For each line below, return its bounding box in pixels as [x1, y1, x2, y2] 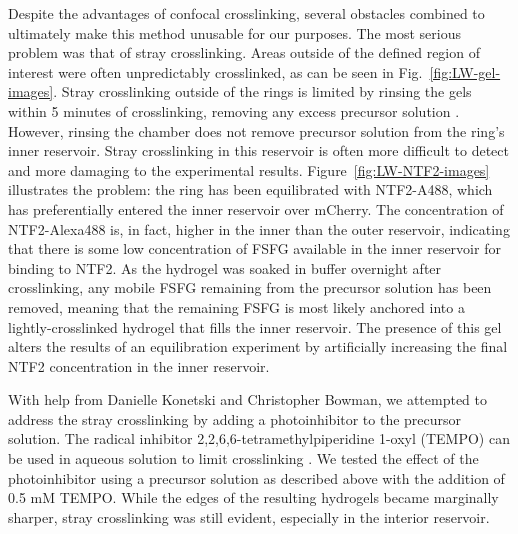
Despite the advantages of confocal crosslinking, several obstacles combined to [8, 3, 485, 23]
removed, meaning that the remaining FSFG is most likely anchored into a [8, 296, 465, 317]
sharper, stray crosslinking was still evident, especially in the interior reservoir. [8, 506, 490, 527]
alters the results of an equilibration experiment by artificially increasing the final [8, 336, 508, 357]
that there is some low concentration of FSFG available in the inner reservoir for [8, 238, 501, 259]
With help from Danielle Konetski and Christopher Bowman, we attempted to [8, 389, 487, 410]
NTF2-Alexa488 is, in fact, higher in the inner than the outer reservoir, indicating [8, 218, 510, 239]
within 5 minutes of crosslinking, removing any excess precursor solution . [8, 100, 460, 121]
